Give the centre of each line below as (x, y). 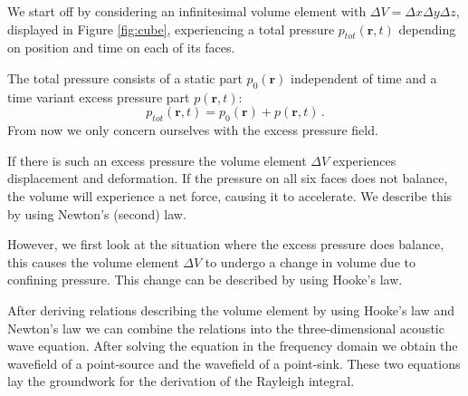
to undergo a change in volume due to (310, 261)
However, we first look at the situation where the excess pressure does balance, (226, 244)
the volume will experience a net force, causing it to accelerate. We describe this (230, 195)
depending (427, 29)
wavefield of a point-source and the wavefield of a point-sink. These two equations (234, 363)
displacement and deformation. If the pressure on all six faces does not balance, (228, 178)
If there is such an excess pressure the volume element (157, 160)
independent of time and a (364, 77)
